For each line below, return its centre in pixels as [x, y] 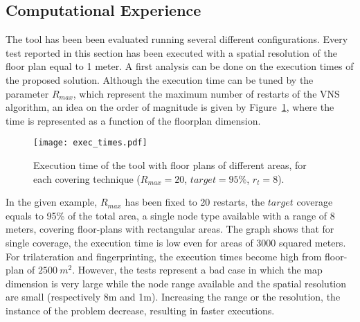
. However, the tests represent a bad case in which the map [197, 270]
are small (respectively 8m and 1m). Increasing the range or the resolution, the [173, 297]
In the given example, [52, 202]
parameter [27, 93]
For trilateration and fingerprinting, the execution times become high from [164, 256]
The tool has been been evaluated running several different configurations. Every [177, 39]
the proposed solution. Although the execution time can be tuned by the [160, 79]
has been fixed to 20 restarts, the [195, 202]
